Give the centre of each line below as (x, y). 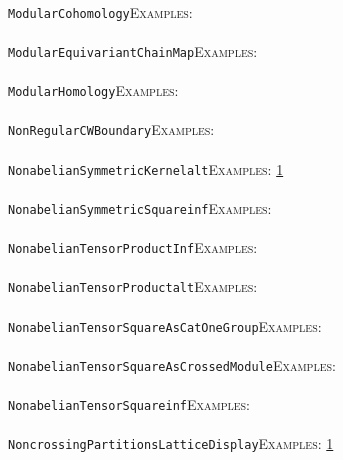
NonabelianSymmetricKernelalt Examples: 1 (146, 168)
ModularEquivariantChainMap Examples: (133, 50)
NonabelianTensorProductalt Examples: (133, 286)
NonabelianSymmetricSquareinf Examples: (140, 207)
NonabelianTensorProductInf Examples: (133, 247)
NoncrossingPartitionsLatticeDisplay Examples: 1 (171, 443)
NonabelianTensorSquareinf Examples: (129, 404)
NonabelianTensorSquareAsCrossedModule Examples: (172, 364)
